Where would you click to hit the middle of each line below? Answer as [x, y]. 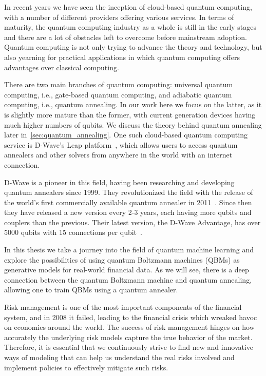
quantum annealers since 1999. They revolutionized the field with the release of [129, 192]
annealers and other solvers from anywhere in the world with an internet [118, 155]
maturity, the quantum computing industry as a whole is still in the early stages [130, 27]
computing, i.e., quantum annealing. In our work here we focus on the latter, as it [133, 104]
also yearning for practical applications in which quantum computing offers [122, 57]
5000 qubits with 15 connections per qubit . [73, 232]
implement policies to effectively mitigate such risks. [86, 367]
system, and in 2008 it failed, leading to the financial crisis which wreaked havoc [131, 317]
